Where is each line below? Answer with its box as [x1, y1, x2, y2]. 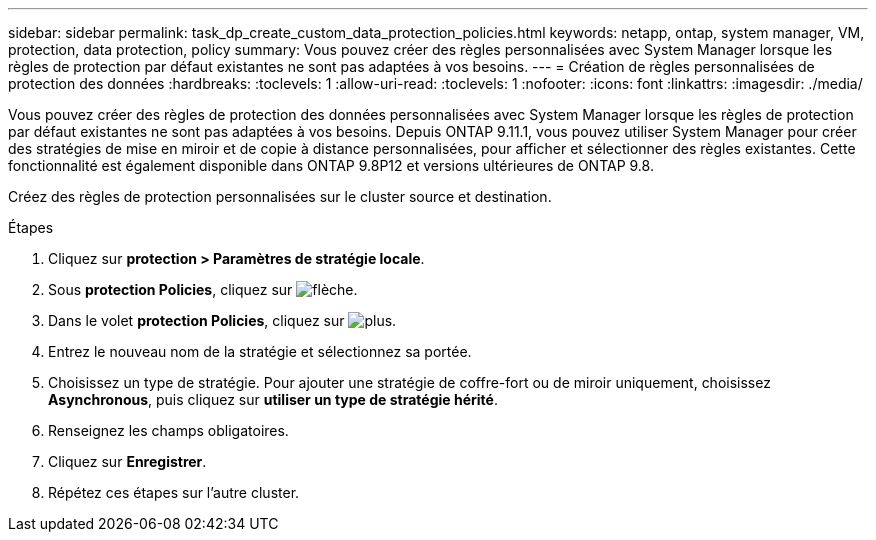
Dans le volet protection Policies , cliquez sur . [48, 312, 397, 329]
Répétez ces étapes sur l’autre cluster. [48, 484, 300, 501]
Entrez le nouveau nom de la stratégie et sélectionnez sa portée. [48, 343, 472, 360]
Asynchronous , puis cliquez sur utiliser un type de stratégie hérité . [48, 391, 498, 408]
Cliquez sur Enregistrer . [48, 453, 207, 470]
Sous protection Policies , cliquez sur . [48, 281, 358, 298]
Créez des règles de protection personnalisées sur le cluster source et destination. [8, 188, 552, 205]
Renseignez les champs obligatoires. [48, 422, 289, 439]
